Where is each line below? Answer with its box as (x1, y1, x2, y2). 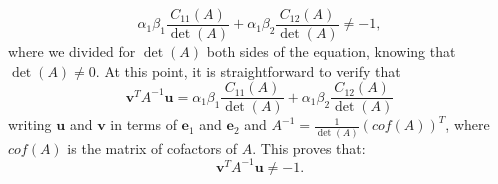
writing (8, 114, 52, 135)
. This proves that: (252, 137, 366, 158)
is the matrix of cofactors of (67, 137, 238, 158)
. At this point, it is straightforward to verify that (95, 60, 401, 81)
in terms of (110, 114, 177, 135)
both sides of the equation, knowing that (206, 41, 456, 62)
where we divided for (8, 41, 136, 62)
